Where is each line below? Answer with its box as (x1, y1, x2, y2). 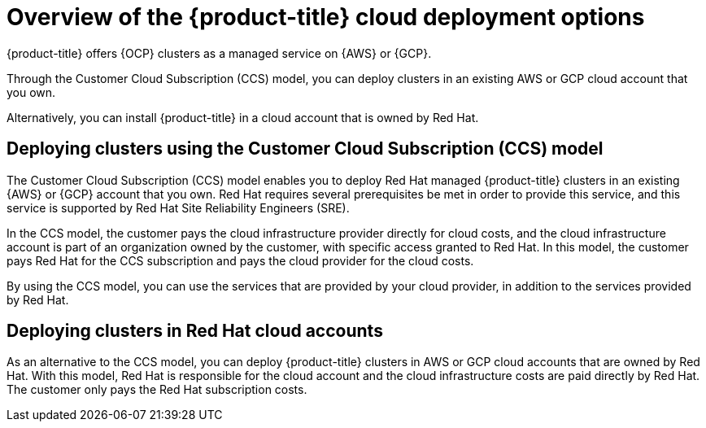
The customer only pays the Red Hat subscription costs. (7, 382, 307, 397)
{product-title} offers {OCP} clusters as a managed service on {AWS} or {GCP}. (7, 46, 432, 60)
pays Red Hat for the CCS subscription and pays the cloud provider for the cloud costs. (7, 253, 474, 268)
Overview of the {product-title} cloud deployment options (7, 3, 645, 31)
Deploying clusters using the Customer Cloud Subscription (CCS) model (7, 138, 604, 159)
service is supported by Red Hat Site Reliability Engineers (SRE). (7, 200, 350, 215)
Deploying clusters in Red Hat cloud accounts (7, 321, 383, 342)
